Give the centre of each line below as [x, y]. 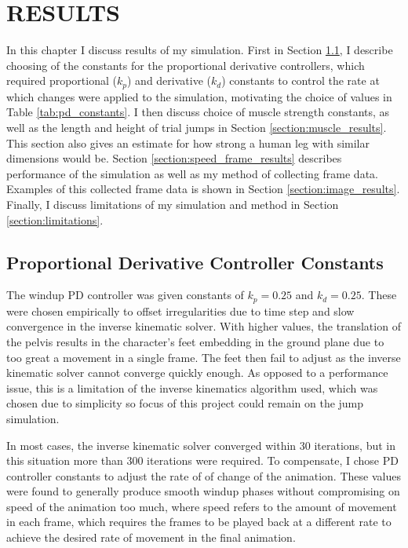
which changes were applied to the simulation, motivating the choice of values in [199, 96]
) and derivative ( [169, 80]
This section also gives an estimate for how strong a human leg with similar [188, 142]
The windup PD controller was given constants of [125, 295]
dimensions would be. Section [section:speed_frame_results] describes [174, 158]
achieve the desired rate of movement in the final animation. [151, 537]
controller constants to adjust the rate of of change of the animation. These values [204, 475]
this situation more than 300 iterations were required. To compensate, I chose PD [202, 460]
